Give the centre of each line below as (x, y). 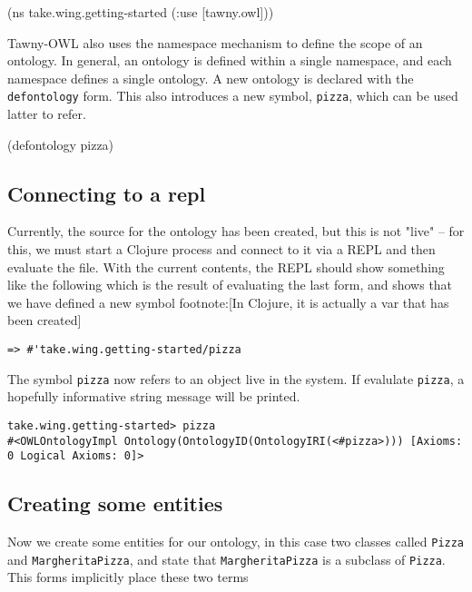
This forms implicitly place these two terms (128, 577)
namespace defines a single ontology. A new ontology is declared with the (211, 78)
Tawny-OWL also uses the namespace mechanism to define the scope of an (215, 42)
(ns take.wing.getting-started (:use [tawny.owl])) (141, 12)
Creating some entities (115, 503)
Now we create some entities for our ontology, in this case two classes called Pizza (236, 542)
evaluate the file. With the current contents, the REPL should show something (226, 266)
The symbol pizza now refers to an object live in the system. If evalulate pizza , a (236, 378)
